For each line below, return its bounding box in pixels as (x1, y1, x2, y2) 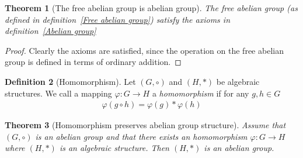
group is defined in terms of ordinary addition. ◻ (5, 56, 182, 68)
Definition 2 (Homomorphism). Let (5, 75, 136, 87)
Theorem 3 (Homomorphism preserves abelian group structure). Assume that (5, 119, 286, 131)
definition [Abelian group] (5, 25, 96, 37)
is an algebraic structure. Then (59, 142, 169, 154)
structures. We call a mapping (5, 87, 112, 99)
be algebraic (216, 75, 260, 87)
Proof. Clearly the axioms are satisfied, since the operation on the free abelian (5, 44, 284, 56)
